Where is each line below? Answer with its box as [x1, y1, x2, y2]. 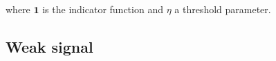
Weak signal [6, 35, 93, 57]
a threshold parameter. [174, 2, 271, 16]
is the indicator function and [42, 2, 163, 16]
